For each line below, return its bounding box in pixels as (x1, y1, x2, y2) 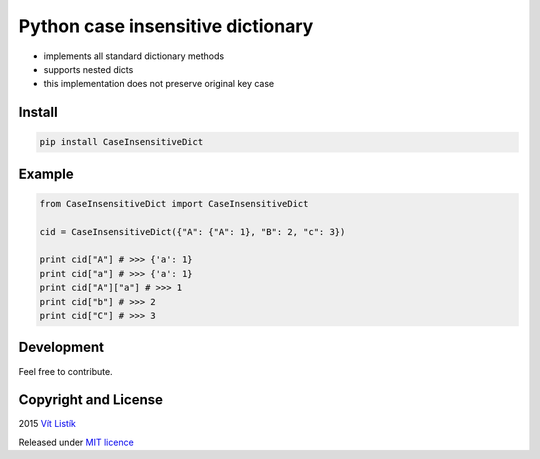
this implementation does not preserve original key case (43, 78, 275, 90)
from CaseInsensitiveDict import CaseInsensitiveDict (39, 198, 309, 209)
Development (18, 339, 105, 356)
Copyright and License (18, 391, 164, 409)
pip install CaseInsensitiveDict (39, 136, 204, 148)
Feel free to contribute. (18, 365, 114, 377)
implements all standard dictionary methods (43, 50, 225, 62)
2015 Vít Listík (18, 418, 77, 430)
